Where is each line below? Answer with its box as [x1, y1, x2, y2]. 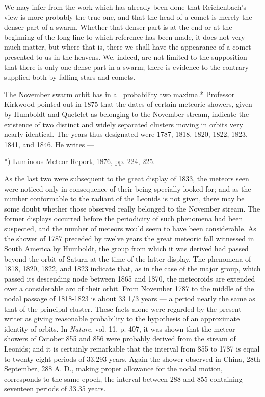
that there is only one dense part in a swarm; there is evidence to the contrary [4, 61, 249, 72]
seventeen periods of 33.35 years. [4, 383, 106, 394]
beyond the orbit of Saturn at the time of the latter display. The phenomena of [4, 253, 251, 264]
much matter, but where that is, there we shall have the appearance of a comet [4, 41, 251, 52]
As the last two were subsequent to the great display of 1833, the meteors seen [4, 173, 249, 183]
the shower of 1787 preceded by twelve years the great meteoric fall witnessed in [4, 233, 254, 244]
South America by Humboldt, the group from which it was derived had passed [4, 243, 249, 254]
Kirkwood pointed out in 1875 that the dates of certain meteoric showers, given [4, 99, 252, 109]
